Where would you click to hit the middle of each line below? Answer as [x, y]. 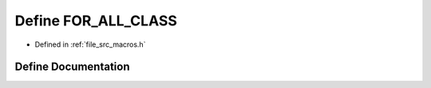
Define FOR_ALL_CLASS [96, 21]
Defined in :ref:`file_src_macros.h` [90, 44]
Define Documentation [72, 67]
